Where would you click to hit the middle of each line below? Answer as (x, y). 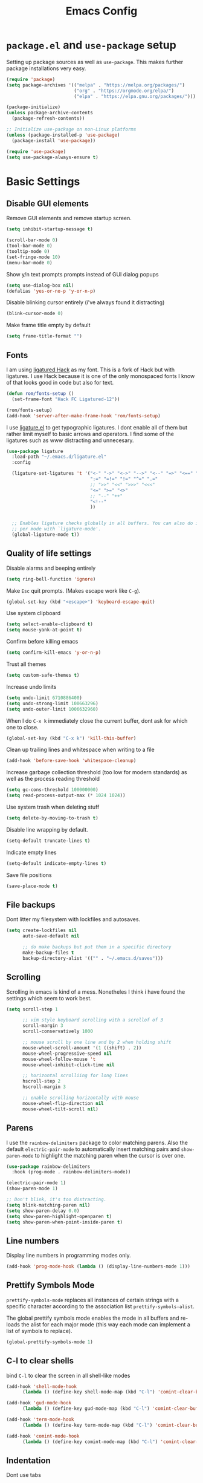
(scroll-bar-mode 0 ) (32, 240)
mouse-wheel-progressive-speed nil (67, 1054)
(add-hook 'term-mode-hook (40, 1419)
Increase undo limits (31, 686)
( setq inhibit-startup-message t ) (50, 229)
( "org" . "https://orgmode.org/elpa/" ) (124, 91)
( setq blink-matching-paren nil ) (48, 1205)
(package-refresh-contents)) (48, 119)
